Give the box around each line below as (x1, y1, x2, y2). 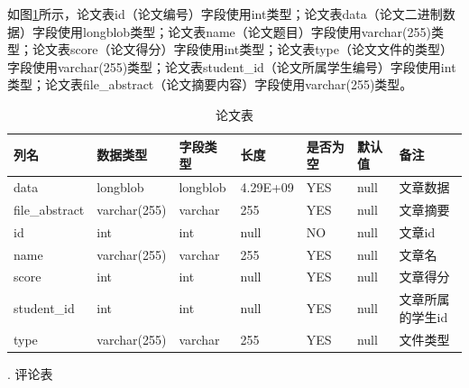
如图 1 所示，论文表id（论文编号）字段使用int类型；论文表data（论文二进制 (7, 5, 443, 23)
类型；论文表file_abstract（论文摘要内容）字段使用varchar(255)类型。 (7, 75, 413, 94)
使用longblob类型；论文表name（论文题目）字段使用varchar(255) (57, 22, 431, 41)
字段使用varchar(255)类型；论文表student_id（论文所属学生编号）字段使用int (7, 57, 456, 76)
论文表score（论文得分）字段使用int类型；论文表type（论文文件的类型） (32, 40, 454, 59)
